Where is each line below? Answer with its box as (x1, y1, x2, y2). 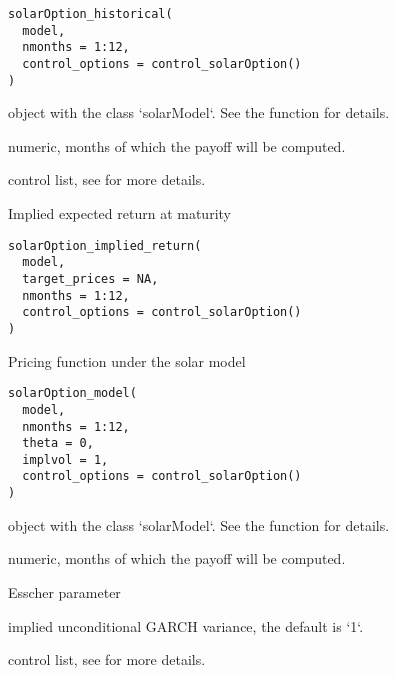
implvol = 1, (22, 452, 109, 467)
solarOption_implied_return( (8, 238, 202, 253)
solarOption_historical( (8, 7, 173, 21)
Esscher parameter (8, 581, 121, 602)
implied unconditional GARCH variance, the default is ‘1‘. (8, 615, 364, 636)
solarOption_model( (8, 386, 137, 401)
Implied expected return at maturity (8, 203, 231, 224)
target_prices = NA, (22, 271, 159, 286)
